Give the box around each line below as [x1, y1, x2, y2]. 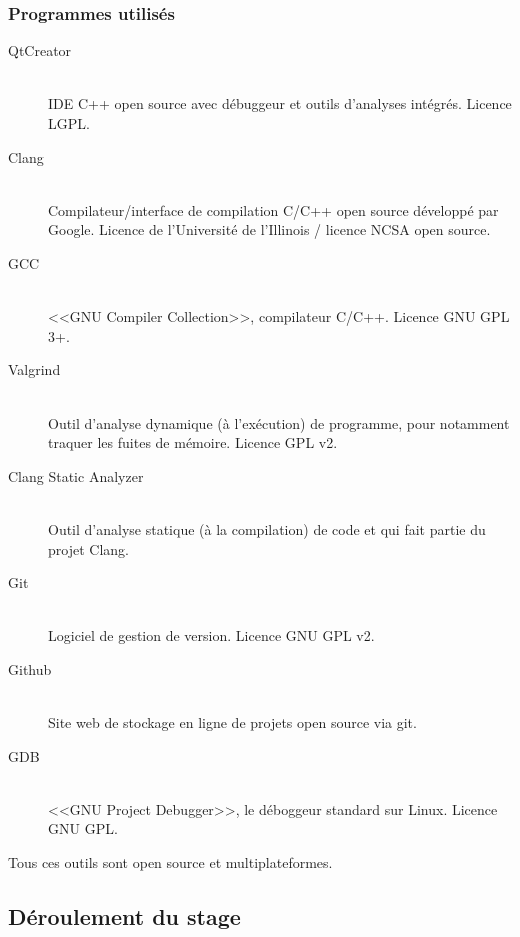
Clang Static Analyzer [8, 465, 144, 486]
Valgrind [8, 359, 61, 380]
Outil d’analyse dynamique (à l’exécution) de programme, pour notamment [48, 412, 510, 433]
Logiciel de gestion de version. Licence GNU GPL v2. [48, 625, 375, 646]
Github [8, 658, 52, 679]
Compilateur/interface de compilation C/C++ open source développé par [48, 199, 499, 220]
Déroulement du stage [8, 901, 241, 932]
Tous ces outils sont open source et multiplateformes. [8, 852, 333, 873]
